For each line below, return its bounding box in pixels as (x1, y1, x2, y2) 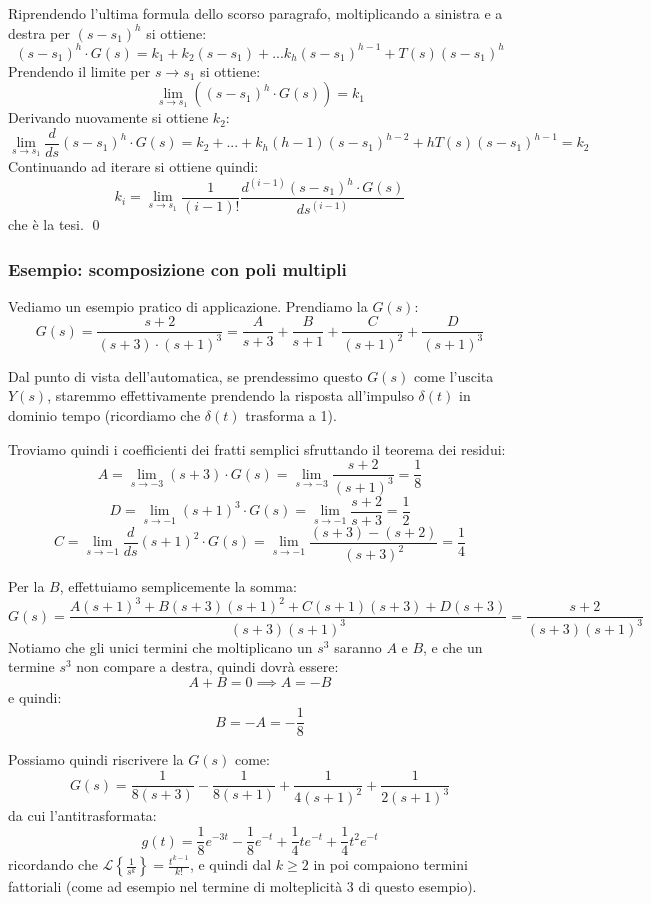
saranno (334, 636, 382, 657)
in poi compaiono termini (313, 854, 468, 875)
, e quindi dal (189, 854, 272, 875)
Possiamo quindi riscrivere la (8, 749, 184, 770)
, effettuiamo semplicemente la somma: (59, 576, 298, 597)
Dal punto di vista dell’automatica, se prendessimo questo (8, 365, 363, 386)
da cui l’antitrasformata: (8, 805, 157, 826)
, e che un (423, 636, 483, 657)
